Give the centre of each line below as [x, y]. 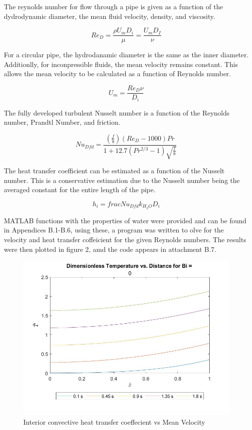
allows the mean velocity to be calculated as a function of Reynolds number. [118, 74]
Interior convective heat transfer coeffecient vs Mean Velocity [114, 422]
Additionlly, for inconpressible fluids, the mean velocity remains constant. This [121, 64]
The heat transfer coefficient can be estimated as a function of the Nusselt [114, 171]
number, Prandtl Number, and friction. [62, 122]
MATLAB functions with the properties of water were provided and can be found [125, 220]
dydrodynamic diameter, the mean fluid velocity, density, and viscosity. [110, 16]
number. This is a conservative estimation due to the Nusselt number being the [122, 180]
